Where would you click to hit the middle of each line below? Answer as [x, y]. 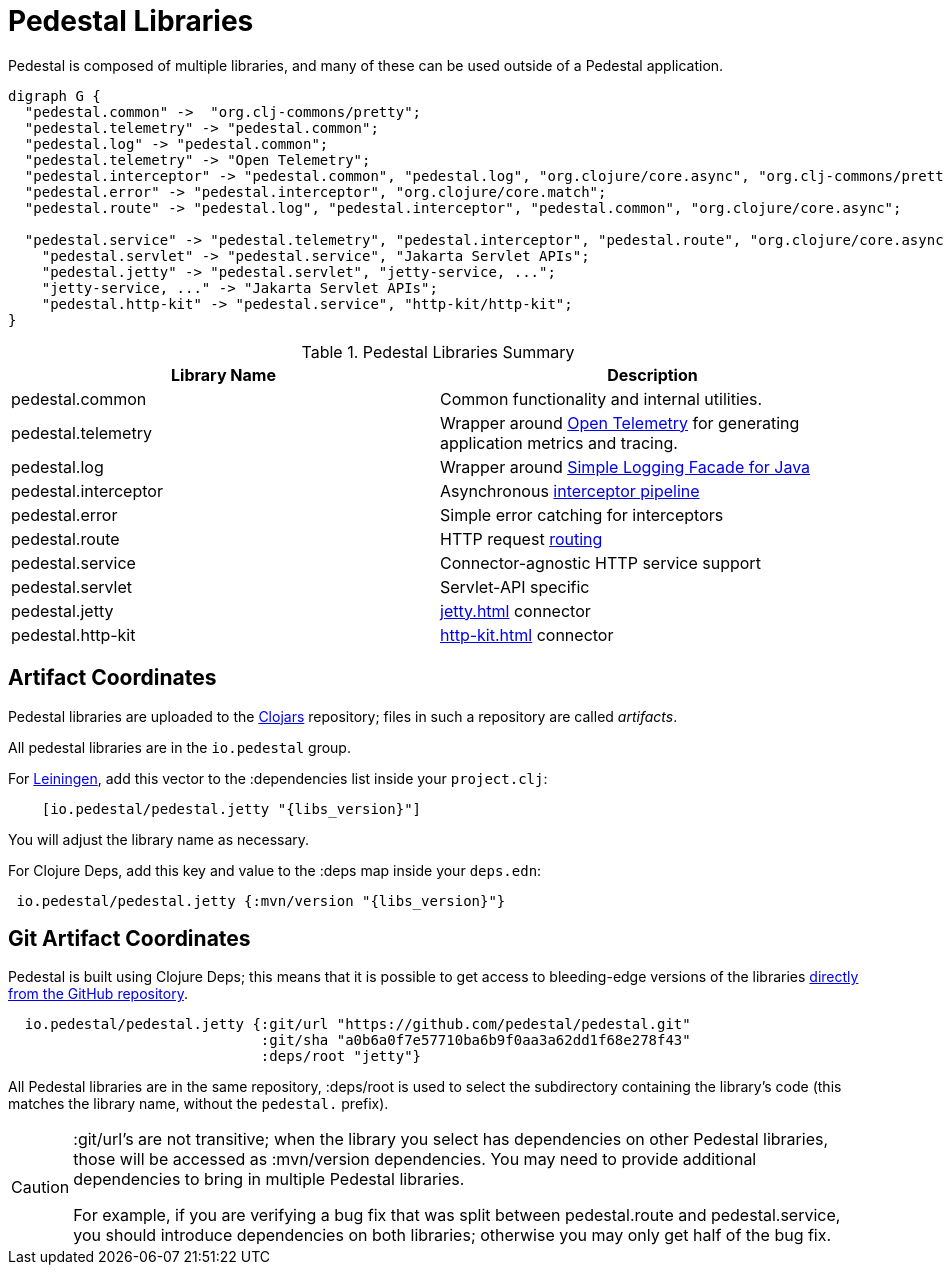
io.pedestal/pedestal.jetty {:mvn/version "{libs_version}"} [261, 900]
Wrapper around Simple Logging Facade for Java [625, 466]
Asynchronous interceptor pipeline [570, 490]
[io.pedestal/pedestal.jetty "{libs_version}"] [231, 808]
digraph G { [54, 95]
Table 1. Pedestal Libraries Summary [438, 351]
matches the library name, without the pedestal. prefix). [198, 1104]
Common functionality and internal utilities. [601, 398]
